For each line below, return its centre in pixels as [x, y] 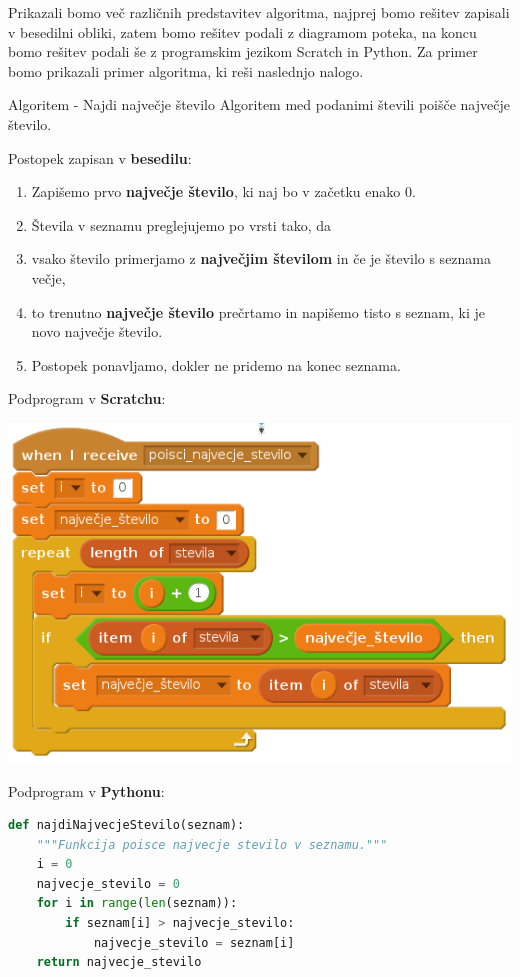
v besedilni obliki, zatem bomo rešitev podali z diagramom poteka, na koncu [242, 31]
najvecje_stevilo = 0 [108, 883]
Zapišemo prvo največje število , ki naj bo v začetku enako [216, 191]
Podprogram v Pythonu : [86, 790]
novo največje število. [97, 331]
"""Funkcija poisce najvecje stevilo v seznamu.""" [212, 844]
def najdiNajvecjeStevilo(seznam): [126, 825]
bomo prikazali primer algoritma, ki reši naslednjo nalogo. [186, 70]
